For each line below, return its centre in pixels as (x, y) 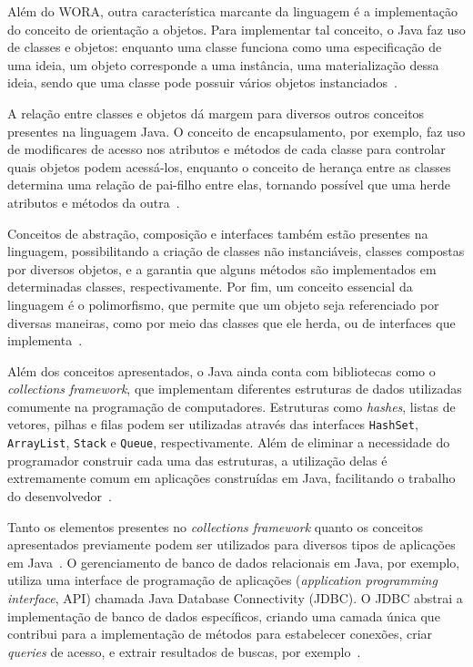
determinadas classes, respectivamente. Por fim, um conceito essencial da (210, 287)
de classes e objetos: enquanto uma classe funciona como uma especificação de (225, 47)
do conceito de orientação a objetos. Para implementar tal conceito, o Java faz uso (236, 29)
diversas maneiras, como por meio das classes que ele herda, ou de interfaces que (231, 322)
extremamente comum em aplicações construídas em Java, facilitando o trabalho (231, 478)
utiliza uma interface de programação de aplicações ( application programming (222, 580)
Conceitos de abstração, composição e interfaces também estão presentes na (218, 233)
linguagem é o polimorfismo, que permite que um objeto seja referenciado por (223, 304)
